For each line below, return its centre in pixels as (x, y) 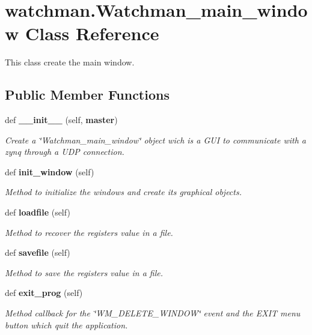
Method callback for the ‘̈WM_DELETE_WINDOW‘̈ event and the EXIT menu (153, 313)
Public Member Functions (87, 95)
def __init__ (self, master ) (61, 120)
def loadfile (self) (38, 212)
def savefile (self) (38, 252)
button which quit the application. (66, 324)
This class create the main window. (70, 62)
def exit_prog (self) (44, 293)
